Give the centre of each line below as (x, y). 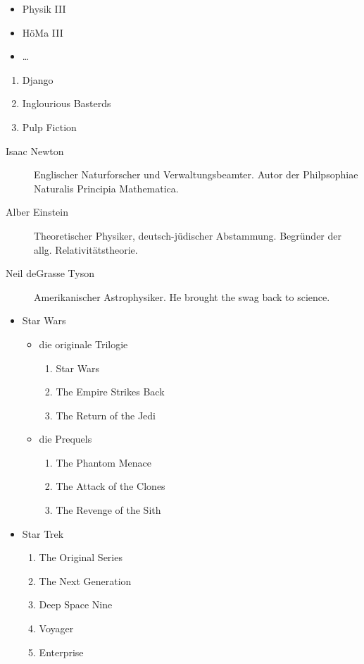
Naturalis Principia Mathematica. (106, 188)
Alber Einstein (37, 212)
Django (38, 79)
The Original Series (81, 557)
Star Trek (43, 533)
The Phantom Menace (103, 462)
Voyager (56, 628)
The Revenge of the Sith (108, 510)
